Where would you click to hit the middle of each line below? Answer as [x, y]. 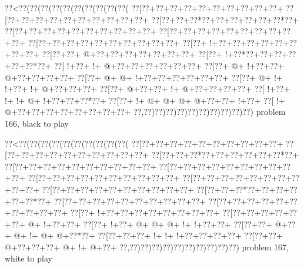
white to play [29, 258]
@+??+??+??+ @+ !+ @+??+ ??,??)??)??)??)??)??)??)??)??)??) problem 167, [147, 247]
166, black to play [37, 123]
